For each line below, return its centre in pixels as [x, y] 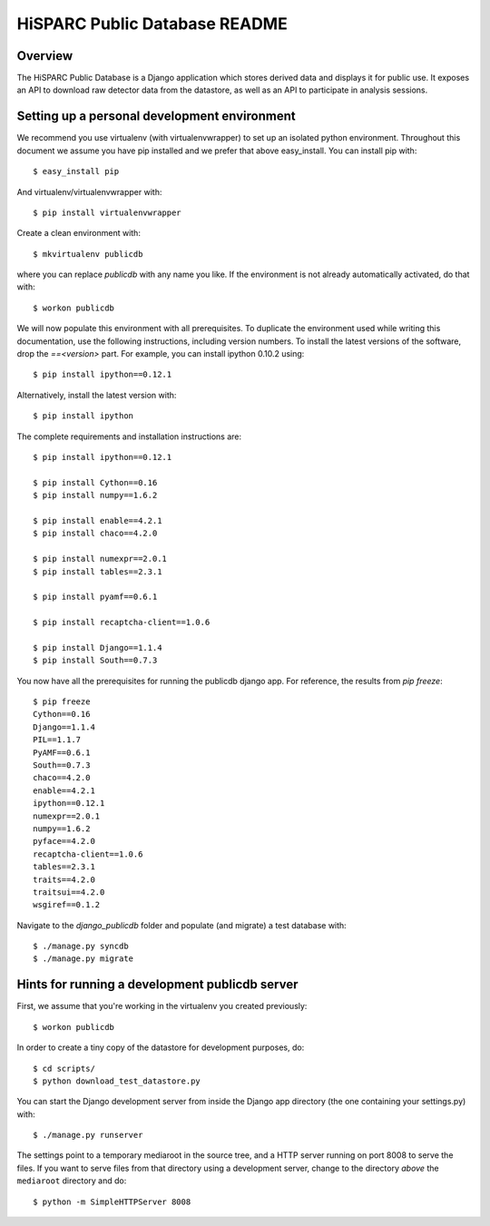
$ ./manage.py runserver [88, 1135]
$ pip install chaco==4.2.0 [95, 534]
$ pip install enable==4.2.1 [98, 520]
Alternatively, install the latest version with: [97, 395]
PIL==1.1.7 [57, 740]
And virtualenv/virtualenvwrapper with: [89, 191]
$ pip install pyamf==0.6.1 [95, 597]
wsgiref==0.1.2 [67, 905]
